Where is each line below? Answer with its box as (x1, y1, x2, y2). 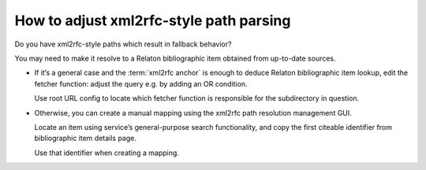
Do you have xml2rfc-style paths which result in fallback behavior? (14, 39, 232, 49)
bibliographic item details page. (34, 134, 137, 143)
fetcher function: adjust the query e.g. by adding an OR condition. (34, 79, 248, 88)
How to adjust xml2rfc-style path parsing (14, 12, 291, 29)
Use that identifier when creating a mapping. (34, 148, 179, 157)
